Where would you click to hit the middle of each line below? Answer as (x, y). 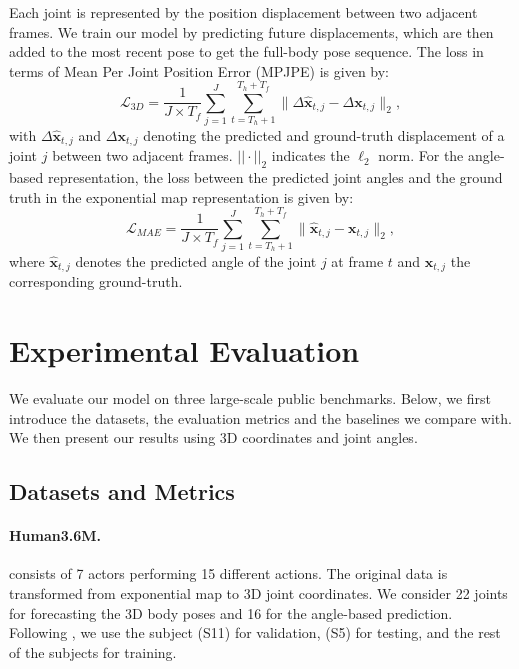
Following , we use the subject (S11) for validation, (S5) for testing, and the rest (255, 632)
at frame (357, 260)
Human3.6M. (55, 535)
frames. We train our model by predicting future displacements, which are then (251, 31)
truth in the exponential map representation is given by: (181, 196)
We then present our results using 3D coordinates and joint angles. (213, 437)
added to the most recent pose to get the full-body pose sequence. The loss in (246, 51)
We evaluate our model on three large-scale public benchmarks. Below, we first (250, 398)
